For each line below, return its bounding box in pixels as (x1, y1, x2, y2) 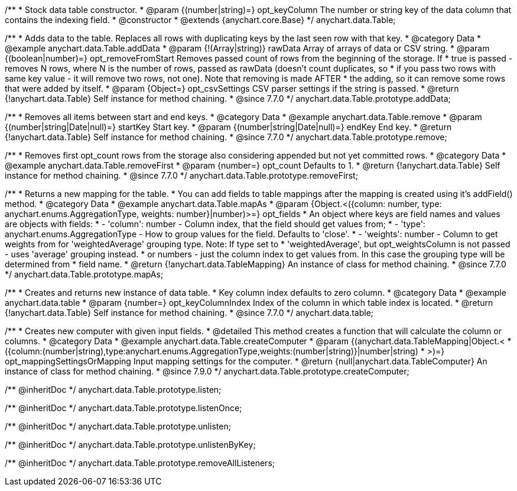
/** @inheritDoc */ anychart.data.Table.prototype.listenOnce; (5, 403, 242, 413)
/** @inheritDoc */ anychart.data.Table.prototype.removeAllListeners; (5, 458, 275, 468)
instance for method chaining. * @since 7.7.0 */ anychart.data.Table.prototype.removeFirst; (5, 170, 358, 180)
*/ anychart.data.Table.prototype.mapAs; (5, 269, 164, 279)
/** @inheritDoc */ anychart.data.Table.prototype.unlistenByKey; (5, 440, 256, 450)
